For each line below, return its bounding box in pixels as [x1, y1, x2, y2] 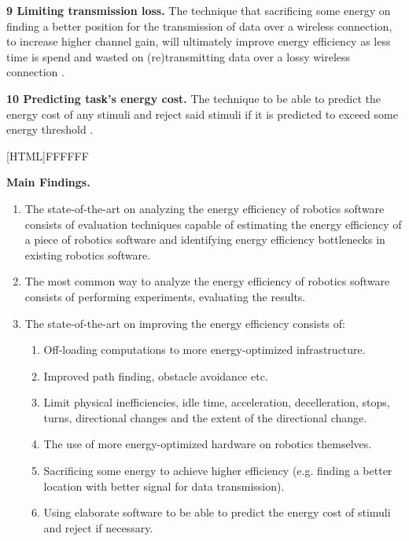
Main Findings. [6, 174, 90, 190]
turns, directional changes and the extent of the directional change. [43, 409, 367, 425]
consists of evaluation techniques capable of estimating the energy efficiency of [24, 215, 402, 232]
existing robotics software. [24, 246, 151, 263]
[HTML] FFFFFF [6, 147, 89, 164]
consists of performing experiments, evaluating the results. [24, 288, 306, 304]
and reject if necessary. [43, 519, 153, 535]
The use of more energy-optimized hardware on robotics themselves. [43, 436, 372, 452]
